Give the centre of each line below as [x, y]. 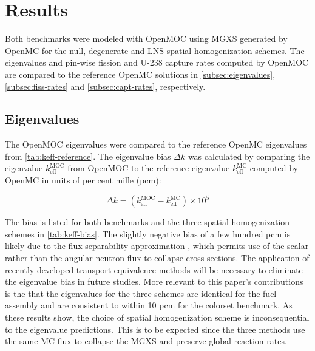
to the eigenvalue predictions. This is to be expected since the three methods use [155, 329]
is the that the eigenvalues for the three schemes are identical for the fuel [141, 293]
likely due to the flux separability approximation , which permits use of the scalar [157, 246]
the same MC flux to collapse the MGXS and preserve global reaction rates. [146, 341]
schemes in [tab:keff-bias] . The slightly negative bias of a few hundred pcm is [148, 233]
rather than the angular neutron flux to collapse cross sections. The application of [157, 257]
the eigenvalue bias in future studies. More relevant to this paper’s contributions [154, 281]
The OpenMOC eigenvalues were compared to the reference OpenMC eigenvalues [156, 144]
